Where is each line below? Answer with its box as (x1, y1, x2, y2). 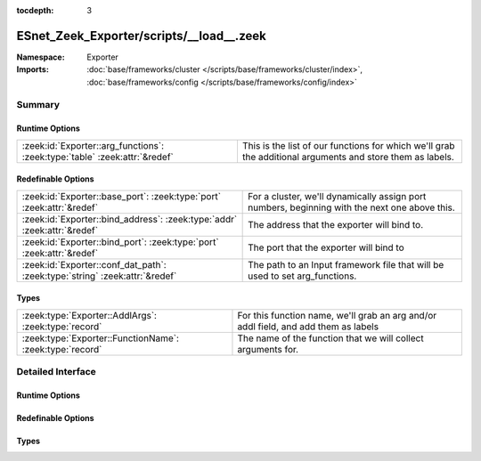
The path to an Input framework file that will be (248, 258, 444, 271)
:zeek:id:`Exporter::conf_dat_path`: (21, 258, 167, 271)
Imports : (16, 64, 49, 75)
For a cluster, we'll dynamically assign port (248, 190, 427, 202)
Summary (16, 99, 61, 111)
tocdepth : (16, 5, 54, 15)
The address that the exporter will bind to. (248, 218, 424, 230)
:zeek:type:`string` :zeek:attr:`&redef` (21, 270, 177, 282)
